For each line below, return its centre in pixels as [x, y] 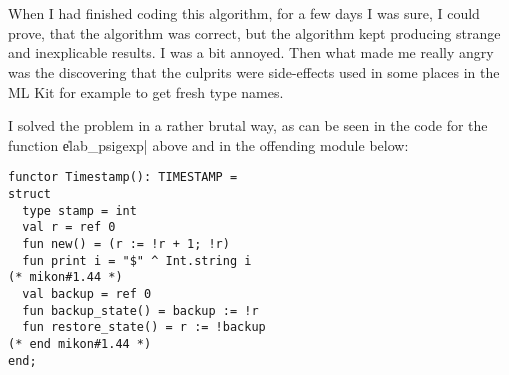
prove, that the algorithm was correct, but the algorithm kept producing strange [254, 32]
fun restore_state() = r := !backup [144, 327]
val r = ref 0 [69, 227]
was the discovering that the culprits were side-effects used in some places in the [254, 71]
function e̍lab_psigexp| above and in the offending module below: [208, 144]
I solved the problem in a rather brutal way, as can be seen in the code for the [248, 125]
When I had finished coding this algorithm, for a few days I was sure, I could [244, 13]
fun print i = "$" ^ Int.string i [137, 260]
